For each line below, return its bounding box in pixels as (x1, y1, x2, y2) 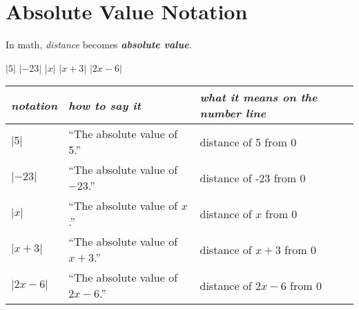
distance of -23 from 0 (200, 169, 306, 186)
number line (200, 105, 266, 122)
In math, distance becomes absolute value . (6, 37, 192, 52)
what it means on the (200, 89, 318, 106)
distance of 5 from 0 (200, 133, 297, 150)
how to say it (68, 97, 141, 113)
